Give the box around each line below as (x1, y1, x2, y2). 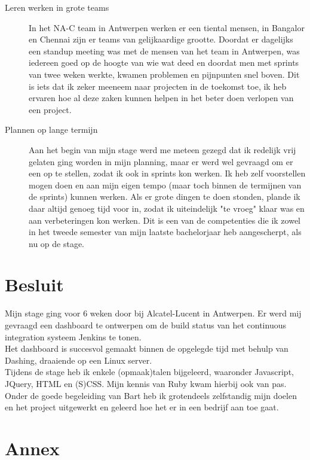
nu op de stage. (29, 237, 85, 249)
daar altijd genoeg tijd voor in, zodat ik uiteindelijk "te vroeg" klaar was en (29, 202, 305, 214)
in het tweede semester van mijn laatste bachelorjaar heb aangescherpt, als (29, 226, 302, 238)
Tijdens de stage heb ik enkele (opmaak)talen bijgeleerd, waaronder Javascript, (5, 365, 294, 378)
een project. (29, 103, 72, 115)
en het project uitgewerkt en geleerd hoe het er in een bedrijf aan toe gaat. (5, 401, 279, 413)
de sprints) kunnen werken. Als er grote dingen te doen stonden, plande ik (29, 190, 300, 203)
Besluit (5, 272, 64, 297)
